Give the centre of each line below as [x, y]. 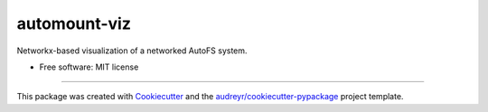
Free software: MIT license [89, 67]
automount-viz [74, 23]
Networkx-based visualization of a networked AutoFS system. [132, 51]
